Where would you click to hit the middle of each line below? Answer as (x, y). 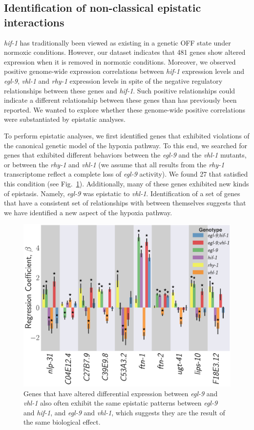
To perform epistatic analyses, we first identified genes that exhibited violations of (127, 135)
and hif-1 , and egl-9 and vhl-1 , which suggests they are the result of (124, 412)
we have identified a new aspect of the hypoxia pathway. (88, 212)
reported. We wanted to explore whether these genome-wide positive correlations (125, 109)
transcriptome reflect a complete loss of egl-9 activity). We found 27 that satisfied (126, 174)
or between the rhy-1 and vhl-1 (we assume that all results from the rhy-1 (114, 164)
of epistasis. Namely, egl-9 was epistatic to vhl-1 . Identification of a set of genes (122, 193)
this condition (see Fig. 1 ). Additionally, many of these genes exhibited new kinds (127, 183)
